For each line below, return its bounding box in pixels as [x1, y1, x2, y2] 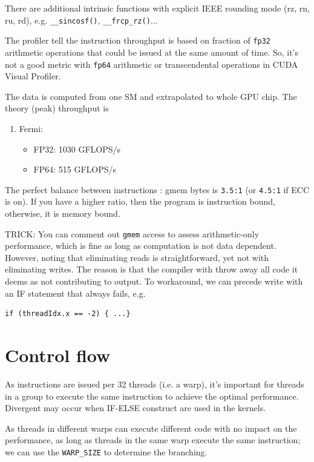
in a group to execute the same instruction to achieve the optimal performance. [5, 389, 299, 402]
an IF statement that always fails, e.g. [5, 286, 146, 299]
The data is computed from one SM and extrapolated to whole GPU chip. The [5, 90, 297, 102]
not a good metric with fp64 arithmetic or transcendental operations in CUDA [5, 58, 298, 70]
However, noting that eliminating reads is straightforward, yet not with [5, 251, 269, 263]
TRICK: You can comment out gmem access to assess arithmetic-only [5, 227, 260, 240]
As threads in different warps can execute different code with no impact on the [5, 421, 297, 434]
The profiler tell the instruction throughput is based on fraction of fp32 [5, 34, 271, 47]
